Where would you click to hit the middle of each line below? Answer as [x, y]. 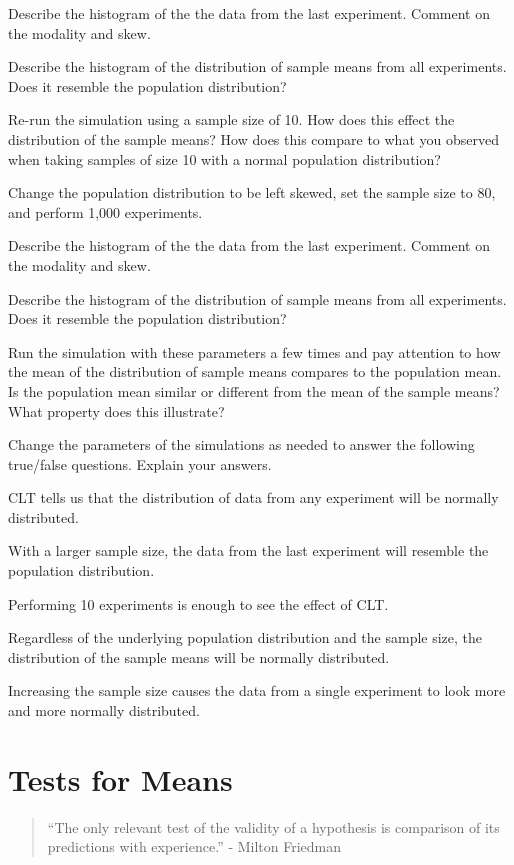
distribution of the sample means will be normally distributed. [199, 656]
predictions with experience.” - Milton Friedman [194, 846]
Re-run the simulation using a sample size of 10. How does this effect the [231, 119]
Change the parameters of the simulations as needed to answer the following [241, 444]
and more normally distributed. [104, 710]
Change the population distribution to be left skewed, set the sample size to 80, [252, 192]
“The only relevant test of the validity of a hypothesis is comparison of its [273, 826]
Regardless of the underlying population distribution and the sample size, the [245, 637]
